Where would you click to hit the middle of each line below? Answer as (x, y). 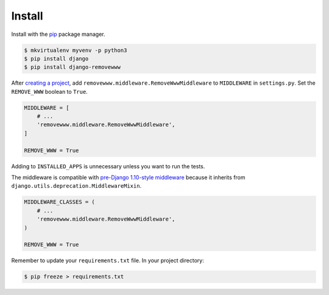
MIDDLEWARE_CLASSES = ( (60, 202)
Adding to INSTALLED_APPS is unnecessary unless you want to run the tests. (108, 166)
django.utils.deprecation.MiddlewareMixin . (76, 186)
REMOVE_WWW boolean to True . (49, 91)
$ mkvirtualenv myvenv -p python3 (76, 50)
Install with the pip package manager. (58, 34)
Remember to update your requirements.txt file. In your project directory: (108, 261)
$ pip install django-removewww (73, 67)
